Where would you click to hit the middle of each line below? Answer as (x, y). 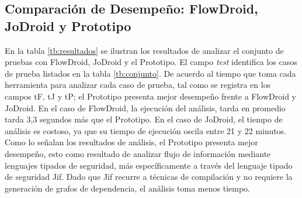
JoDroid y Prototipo (68, 25)
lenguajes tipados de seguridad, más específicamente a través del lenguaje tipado (149, 165)
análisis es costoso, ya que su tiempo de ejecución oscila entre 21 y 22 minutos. (146, 130)
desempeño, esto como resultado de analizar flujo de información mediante (138, 153)
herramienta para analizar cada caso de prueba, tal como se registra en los (138, 85)
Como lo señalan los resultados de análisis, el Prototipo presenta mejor (131, 142)
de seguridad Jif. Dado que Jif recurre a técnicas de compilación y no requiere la (149, 177)
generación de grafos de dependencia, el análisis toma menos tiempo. (127, 188)
